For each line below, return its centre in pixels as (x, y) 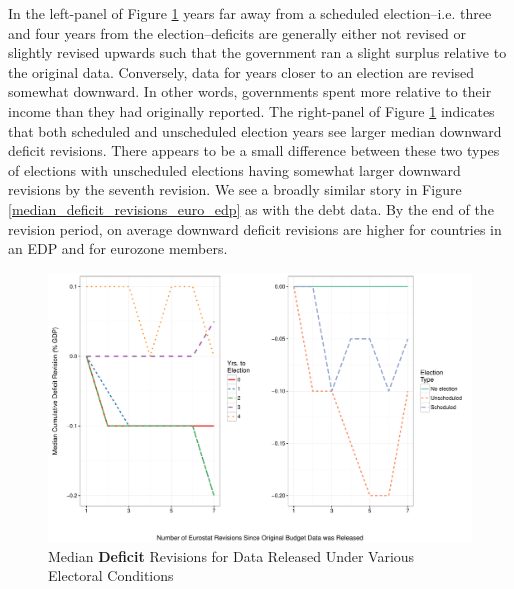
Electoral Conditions (111, 575)
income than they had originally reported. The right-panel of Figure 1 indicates (251, 110)
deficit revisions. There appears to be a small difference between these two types (254, 150)
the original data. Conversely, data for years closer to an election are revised (241, 71)
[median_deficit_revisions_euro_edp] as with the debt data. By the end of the (251, 208)
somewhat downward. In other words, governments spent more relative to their (250, 91)
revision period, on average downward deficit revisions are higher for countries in (255, 228)
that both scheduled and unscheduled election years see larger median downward (255, 130)
